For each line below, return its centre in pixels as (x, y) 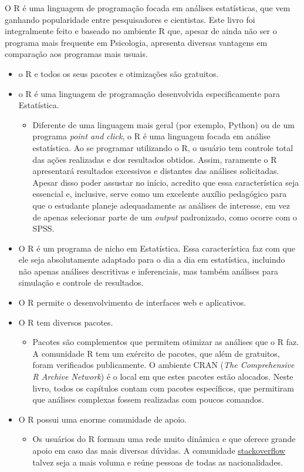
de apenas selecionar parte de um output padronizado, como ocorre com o (165, 217)
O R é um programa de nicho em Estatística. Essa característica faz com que (157, 248)
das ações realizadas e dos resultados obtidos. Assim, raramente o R (155, 159)
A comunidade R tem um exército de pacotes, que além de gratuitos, (156, 353)
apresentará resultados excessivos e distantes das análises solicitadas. (156, 171)
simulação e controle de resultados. (81, 282)
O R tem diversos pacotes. (66, 322)
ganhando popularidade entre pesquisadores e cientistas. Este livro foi (130, 19)
